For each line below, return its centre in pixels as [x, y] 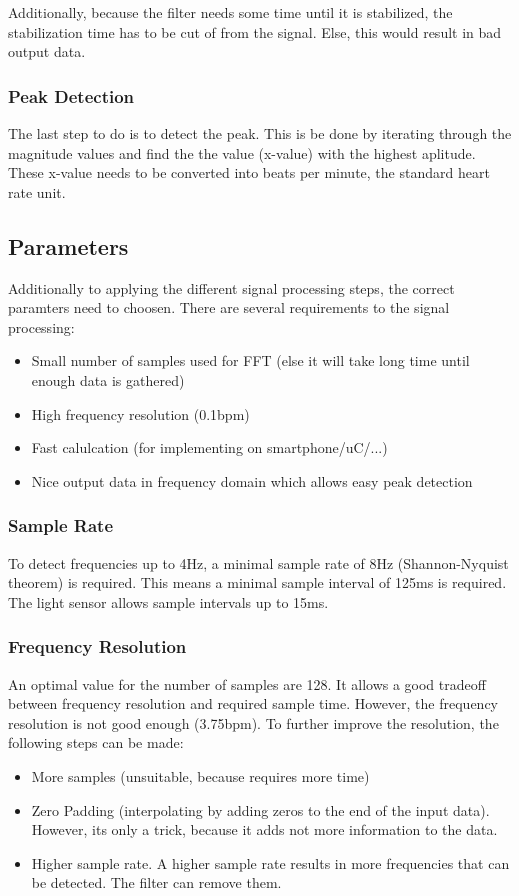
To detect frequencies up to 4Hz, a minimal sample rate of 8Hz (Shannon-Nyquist [258, 562]
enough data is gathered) [108, 379]
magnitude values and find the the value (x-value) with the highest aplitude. [242, 152]
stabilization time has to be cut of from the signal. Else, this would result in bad [255, 31]
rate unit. [37, 191]
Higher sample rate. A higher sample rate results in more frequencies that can [270, 862]
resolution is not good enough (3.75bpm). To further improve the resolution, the [253, 722]
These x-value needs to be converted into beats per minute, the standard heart [249, 172]
